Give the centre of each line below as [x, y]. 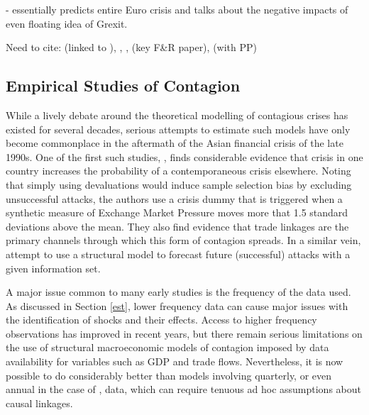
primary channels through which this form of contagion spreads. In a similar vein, [183, 240]
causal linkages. [39, 403]
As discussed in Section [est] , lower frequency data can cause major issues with [177, 305]
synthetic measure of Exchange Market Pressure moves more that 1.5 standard [177, 212]
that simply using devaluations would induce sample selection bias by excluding [179, 184]
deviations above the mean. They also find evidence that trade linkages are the [177, 226]
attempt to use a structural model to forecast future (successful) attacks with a [178, 254]
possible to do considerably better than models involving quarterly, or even [169, 375]
